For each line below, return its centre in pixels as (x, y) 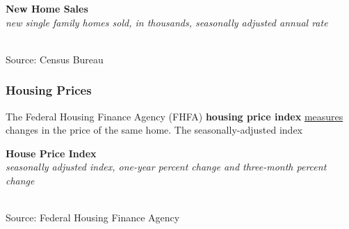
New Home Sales (47, 8)
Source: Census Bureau (55, 59)
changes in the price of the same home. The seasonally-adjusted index (154, 130)
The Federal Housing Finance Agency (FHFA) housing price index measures (174, 116)
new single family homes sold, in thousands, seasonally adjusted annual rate (167, 22)
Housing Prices (49, 90)
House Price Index (51, 153)
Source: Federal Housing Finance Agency (93, 218)
